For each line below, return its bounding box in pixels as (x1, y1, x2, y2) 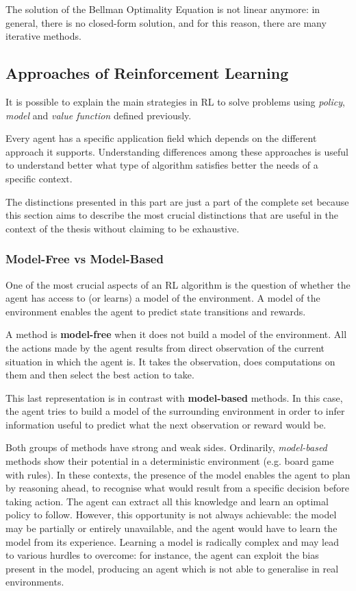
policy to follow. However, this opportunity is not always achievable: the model (5, 507, 337, 522)
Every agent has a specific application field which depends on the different (5, 131, 317, 145)
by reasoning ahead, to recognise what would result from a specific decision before (5, 481, 349, 495)
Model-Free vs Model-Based (5, 250, 164, 267)
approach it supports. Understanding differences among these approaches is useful (5, 144, 348, 158)
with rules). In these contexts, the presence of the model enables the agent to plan (5, 467, 351, 481)
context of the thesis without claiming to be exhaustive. (5, 221, 240, 235)
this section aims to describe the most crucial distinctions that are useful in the (5, 208, 339, 222)
